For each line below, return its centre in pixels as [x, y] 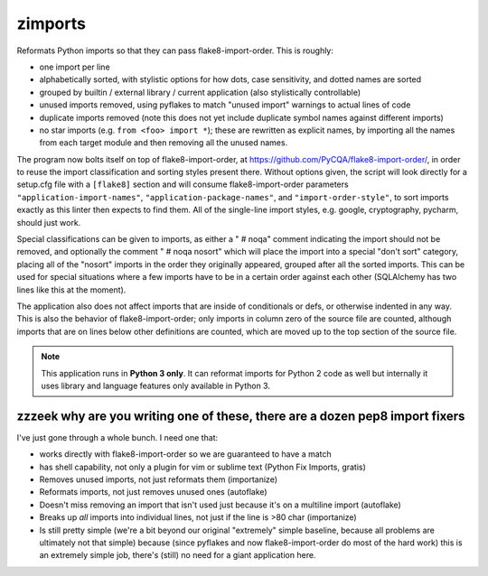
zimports [51, 23]
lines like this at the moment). [71, 290]
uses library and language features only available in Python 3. [156, 386]
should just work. [49, 222]
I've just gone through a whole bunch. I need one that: [117, 437]
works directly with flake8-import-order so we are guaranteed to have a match [185, 454]
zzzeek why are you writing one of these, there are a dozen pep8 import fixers [241, 416]
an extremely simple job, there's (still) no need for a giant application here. [178, 555]
